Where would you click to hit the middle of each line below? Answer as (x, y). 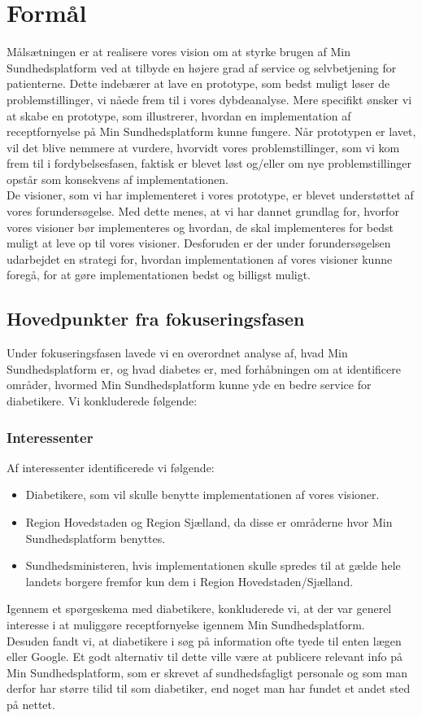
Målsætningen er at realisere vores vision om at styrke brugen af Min (178, 52)
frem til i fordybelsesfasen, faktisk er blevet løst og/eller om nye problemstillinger (209, 163)
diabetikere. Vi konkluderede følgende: (102, 401)
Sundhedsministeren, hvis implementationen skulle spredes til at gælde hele (213, 565)
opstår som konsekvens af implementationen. (117, 179)
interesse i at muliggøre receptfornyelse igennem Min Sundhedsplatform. (186, 624)
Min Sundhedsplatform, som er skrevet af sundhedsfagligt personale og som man (207, 672)
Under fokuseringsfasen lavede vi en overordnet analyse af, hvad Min (177, 353)
